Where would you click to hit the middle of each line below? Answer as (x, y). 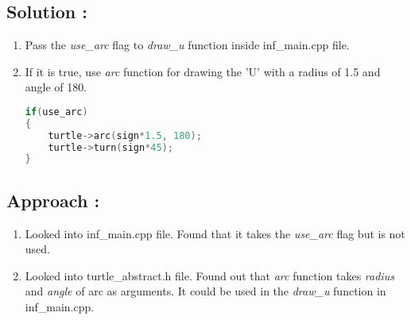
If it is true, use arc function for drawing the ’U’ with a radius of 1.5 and (203, 71)
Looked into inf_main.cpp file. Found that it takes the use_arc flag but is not (215, 233)
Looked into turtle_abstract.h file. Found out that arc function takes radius (209, 275)
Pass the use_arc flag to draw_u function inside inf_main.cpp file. (187, 45)
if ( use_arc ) (56, 112)
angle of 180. (56, 87)
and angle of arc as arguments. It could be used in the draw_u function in (205, 291)
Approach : (53, 200)
